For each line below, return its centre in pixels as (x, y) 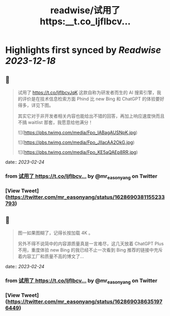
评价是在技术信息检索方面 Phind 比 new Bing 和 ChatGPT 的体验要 (91, 99)
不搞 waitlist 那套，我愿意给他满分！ (55, 122)
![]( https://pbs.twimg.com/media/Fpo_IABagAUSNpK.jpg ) (78, 132)
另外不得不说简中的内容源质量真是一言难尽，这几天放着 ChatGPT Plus (91, 243)
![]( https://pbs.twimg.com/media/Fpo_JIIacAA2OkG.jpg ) (76, 142)
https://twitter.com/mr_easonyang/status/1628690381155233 (86, 197)
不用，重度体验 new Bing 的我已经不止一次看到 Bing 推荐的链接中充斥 (90, 250)
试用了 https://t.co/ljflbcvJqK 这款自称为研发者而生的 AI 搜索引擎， (87, 92)
